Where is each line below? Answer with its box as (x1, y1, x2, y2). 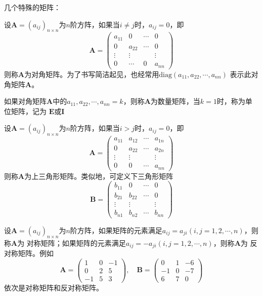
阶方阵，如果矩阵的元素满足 (70, 225, 162, 235)
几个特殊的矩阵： (4, 2, 61, 12)
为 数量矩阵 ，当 (150, 96, 200, 106)
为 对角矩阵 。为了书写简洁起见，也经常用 (24, 68, 159, 79)
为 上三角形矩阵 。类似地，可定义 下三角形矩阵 (24, 170, 173, 181)
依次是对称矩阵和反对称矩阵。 (4, 282, 103, 292)
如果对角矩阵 (4, 96, 47, 106)
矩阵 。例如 (18, 248, 54, 258)
